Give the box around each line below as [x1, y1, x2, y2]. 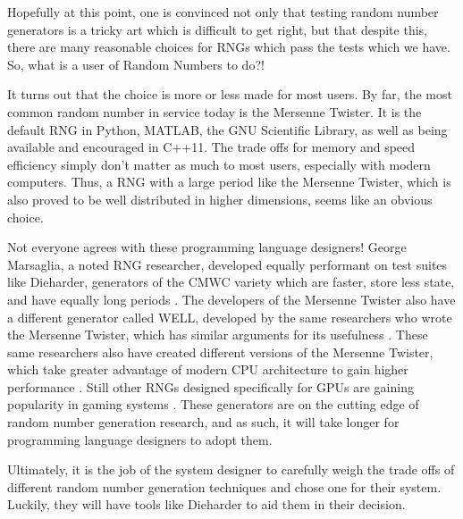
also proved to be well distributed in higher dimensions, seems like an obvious [7, 189, 433, 208]
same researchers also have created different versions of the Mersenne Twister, [7, 342, 434, 361]
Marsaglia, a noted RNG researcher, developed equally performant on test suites [7, 255, 448, 273]
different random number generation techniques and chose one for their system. [7, 477, 442, 496]
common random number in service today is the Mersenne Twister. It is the [7, 102, 422, 121]
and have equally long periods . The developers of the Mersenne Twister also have [7, 289, 456, 308]
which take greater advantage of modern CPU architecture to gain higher [7, 360, 408, 379]
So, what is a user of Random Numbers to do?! [7, 54, 265, 73]
